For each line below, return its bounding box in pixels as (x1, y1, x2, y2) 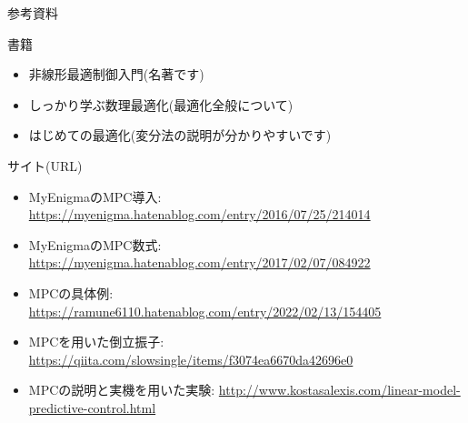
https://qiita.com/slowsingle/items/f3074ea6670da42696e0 (28, 349, 353, 368)
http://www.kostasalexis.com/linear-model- (218, 380, 461, 399)
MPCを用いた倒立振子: (28, 332, 164, 351)
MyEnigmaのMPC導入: (28, 186, 162, 206)
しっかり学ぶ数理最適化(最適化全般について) (28, 95, 294, 114)
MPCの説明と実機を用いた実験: (28, 380, 215, 399)
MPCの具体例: (28, 283, 114, 302)
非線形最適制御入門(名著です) (28, 65, 204, 84)
